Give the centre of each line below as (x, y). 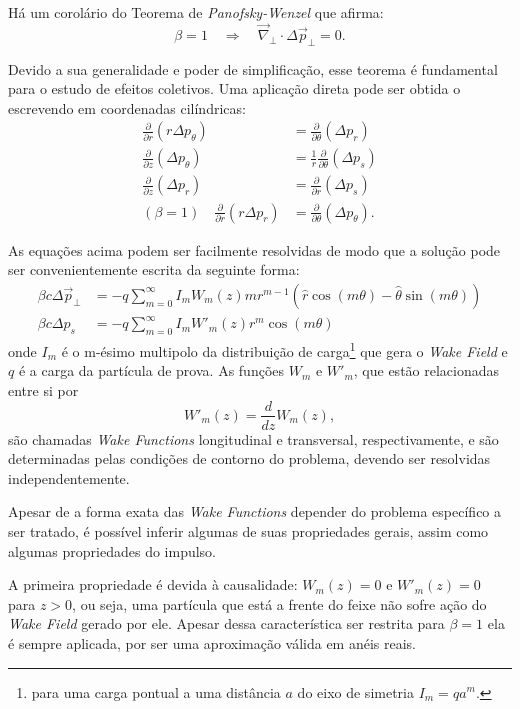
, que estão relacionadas (426, 370)
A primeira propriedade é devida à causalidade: (153, 584)
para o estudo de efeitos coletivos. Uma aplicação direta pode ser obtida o (234, 88)
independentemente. (69, 477)
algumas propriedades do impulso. (112, 550)
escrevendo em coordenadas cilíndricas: (127, 107)
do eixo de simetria (355, 691)
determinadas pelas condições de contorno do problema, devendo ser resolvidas (249, 458)
